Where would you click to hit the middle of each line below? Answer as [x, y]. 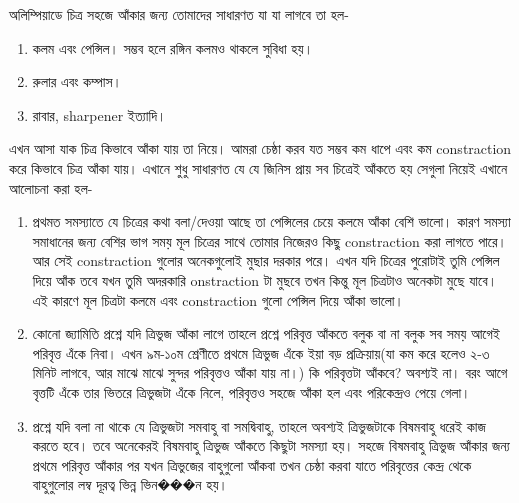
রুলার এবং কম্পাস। [77, 81]
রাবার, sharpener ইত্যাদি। [99, 114]
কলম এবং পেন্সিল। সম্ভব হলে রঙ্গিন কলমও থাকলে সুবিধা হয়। [173, 47]
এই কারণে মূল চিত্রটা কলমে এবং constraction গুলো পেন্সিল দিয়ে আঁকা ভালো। [218, 299]
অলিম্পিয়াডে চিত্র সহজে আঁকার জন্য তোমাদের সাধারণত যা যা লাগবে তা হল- [179, 14]
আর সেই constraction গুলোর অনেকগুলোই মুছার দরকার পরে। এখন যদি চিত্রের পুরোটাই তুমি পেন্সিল [266, 260]
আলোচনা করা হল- [51, 187]
